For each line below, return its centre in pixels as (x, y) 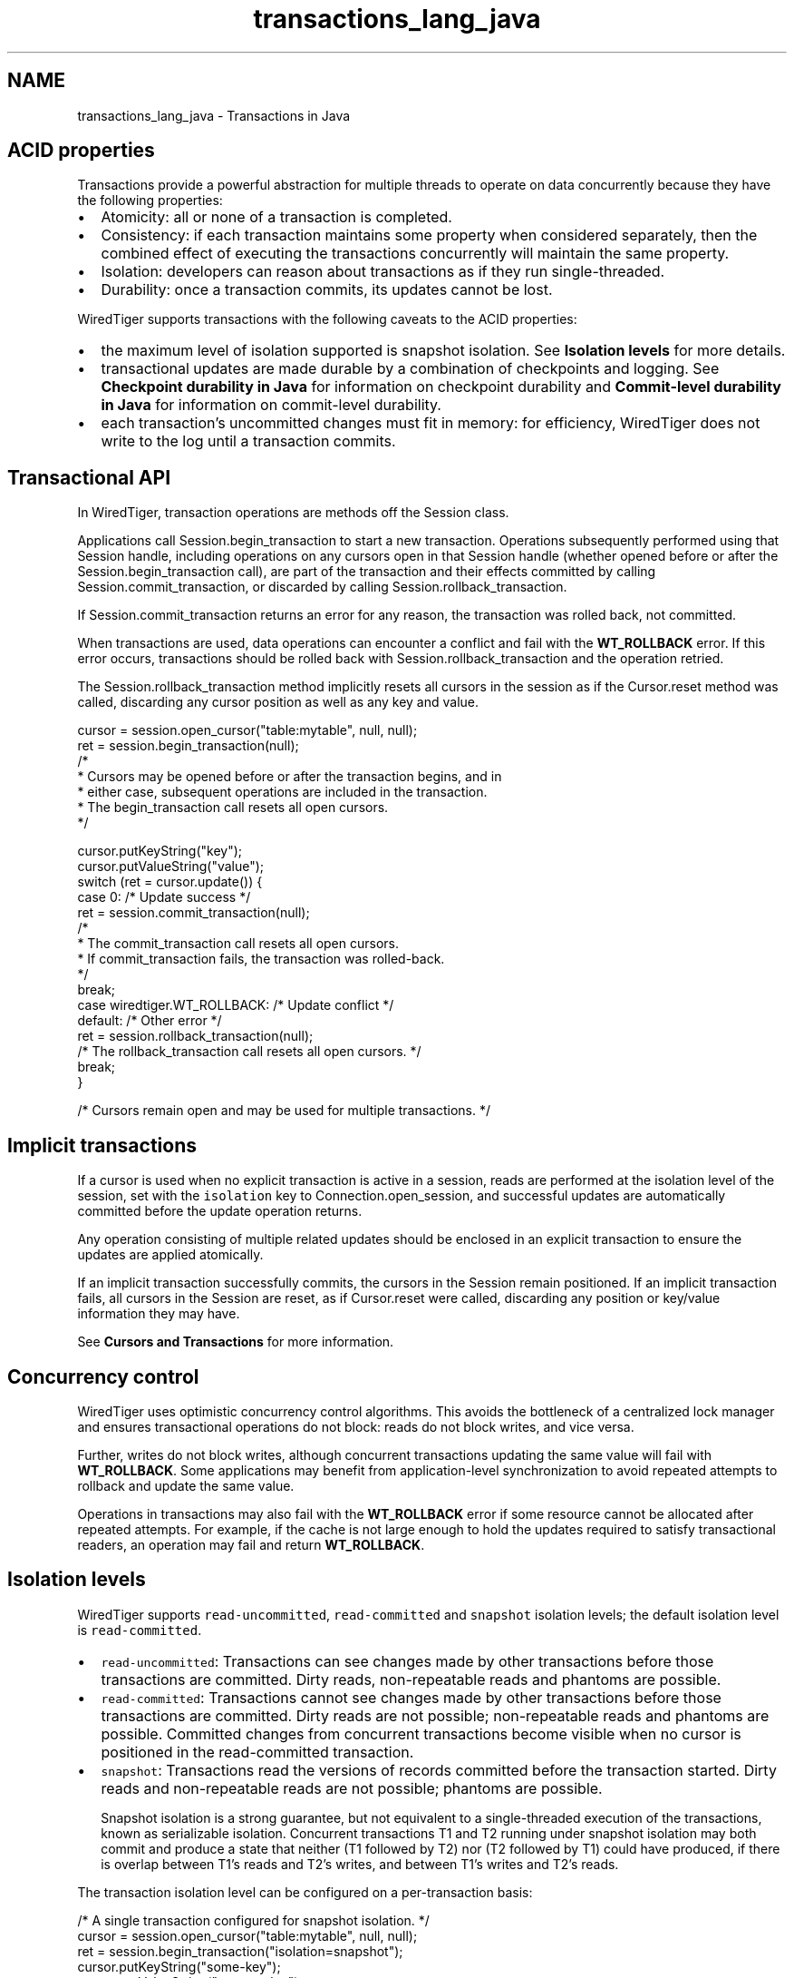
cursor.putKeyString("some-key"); (179, 1966)
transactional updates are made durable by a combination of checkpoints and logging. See (410, 369)
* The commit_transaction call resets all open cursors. (238, 944)
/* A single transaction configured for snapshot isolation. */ (253, 1920)
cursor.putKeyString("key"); (160, 851)
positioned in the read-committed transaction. (257, 1752)
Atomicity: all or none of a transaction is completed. (276, 217)
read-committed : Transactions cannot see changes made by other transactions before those (411, 1697)
